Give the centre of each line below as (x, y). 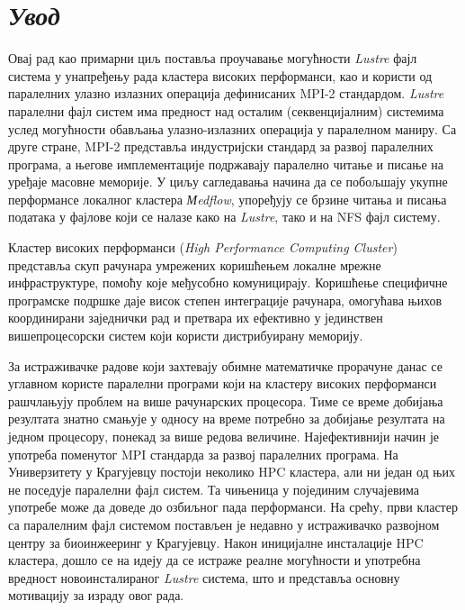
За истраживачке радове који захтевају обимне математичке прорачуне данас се (225, 365)
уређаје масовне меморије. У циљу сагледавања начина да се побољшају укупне (228, 182)
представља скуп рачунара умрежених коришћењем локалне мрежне (195, 264)
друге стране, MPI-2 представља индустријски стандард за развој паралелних (221, 146)
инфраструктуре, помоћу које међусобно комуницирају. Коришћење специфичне (228, 282)
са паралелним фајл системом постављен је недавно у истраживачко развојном (224, 524)
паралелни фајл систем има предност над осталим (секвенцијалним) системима (226, 110)
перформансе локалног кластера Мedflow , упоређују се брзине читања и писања (228, 199)
